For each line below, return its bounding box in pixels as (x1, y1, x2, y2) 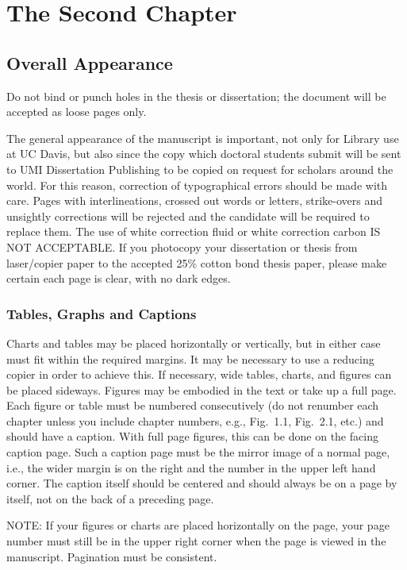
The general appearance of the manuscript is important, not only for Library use (6, 129, 399, 146)
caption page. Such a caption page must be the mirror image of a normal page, (6, 444, 390, 460)
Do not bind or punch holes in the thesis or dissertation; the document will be (6, 87, 386, 104)
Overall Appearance (6, 50, 173, 75)
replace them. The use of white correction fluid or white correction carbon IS (6, 223, 381, 240)
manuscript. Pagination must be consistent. (6, 548, 217, 564)
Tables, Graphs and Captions (6, 303, 197, 323)
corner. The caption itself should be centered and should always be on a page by (6, 475, 397, 491)
